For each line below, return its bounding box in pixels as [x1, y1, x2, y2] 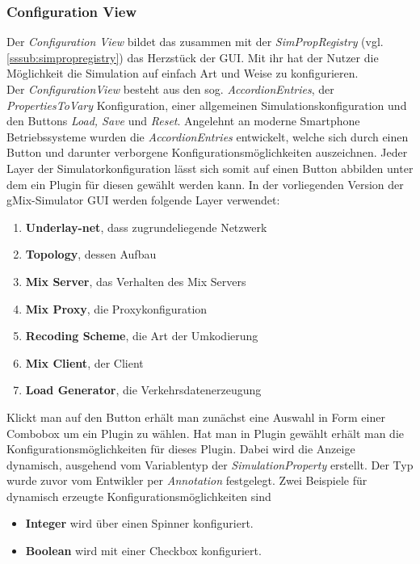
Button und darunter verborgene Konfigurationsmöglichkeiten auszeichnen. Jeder [6, 144, 408, 161]
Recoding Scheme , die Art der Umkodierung [25, 327, 258, 344]
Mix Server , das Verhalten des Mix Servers [25, 272, 246, 289]
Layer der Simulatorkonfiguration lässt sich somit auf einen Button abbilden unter [6, 159, 414, 176]
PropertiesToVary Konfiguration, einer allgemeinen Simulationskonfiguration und [6, 96, 407, 113]
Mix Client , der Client [25, 354, 144, 371]
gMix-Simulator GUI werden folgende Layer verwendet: [6, 192, 280, 208]
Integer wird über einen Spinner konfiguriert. [25, 515, 254, 532]
